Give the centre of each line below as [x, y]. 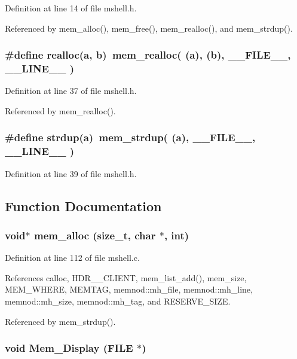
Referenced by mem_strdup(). [60, 321]
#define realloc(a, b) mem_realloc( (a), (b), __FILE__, [148, 55]
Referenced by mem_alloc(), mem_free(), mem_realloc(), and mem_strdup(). [149, 28]
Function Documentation [83, 206]
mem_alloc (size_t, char [95, 235]
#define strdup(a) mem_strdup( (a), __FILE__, [130, 137]
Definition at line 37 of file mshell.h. [71, 91]
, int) [177, 235]
